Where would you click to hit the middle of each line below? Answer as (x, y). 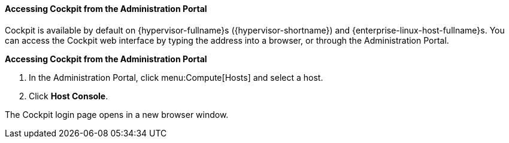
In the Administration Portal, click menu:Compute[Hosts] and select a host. (176, 77)
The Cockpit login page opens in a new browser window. (117, 114)
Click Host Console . (69, 96)
